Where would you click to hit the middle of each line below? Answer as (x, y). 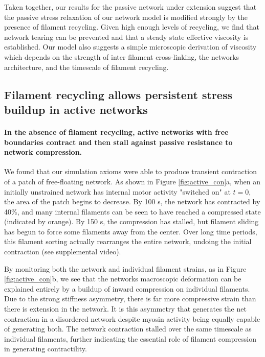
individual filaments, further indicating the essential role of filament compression (130, 338)
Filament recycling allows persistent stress (118, 94)
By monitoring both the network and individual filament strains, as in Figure (125, 268)
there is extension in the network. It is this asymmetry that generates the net (125, 309)
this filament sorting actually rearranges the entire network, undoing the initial (128, 241)
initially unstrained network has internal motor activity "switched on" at (117, 191)
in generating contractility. (46, 349)
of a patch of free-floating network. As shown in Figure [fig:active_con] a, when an (132, 181)
